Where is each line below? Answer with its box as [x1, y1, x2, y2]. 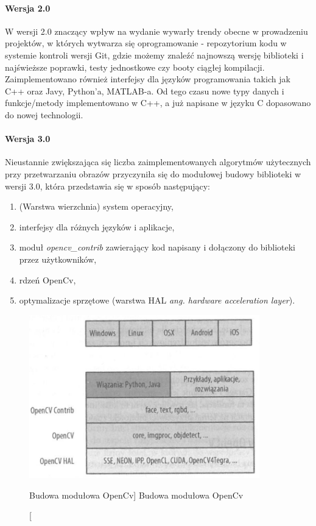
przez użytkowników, [19, 252, 97, 265]
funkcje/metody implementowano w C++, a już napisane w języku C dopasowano [5, 96, 311, 109]
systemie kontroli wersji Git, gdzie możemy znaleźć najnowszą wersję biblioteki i [5, 48, 304, 61]
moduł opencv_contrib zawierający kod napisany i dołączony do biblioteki [19, 241, 295, 254]
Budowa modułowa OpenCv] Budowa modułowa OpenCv [29, 488, 244, 501]
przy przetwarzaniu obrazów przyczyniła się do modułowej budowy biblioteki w [5, 167, 301, 180]
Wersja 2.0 [5, 1, 51, 14]
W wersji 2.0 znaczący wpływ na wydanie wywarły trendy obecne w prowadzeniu [5, 24, 308, 37]
